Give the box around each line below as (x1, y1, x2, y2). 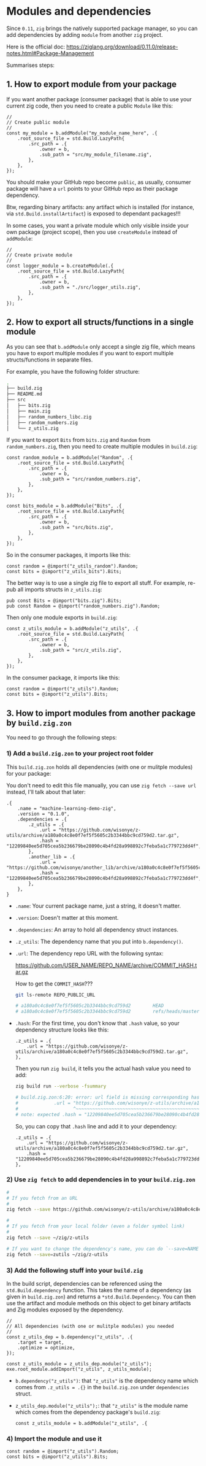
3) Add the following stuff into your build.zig (6, 1266, 143, 1275)
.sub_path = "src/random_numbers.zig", (39, 476, 141, 482)
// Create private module (6, 252, 72, 258)
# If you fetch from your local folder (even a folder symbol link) (6, 1223, 185, 1230)
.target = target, (17, 1339, 64, 1345)
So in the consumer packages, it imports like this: (6, 551, 131, 559)
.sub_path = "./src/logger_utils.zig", (39, 284, 141, 290)
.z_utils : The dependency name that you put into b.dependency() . (15, 938, 183, 945)
